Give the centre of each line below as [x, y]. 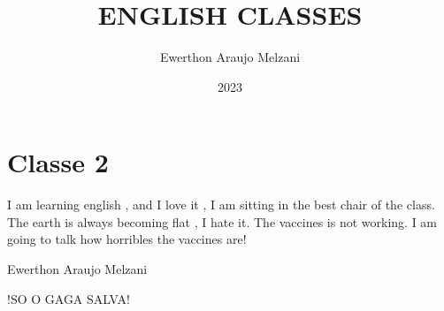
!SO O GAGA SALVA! [69, 298]
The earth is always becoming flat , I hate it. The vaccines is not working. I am [222, 221]
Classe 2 [58, 162]
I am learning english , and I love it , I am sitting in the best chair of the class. [221, 205]
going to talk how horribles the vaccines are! [127, 239]
